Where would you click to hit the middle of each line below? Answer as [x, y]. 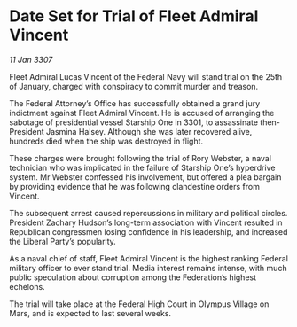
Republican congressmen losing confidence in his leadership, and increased [148, 231]
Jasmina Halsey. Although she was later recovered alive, [149, 131]
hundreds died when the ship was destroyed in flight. [106, 141]
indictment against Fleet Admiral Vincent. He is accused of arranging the [142, 113]
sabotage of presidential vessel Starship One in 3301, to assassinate [134, 122]
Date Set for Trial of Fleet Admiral [134, 16]
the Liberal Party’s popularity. [63, 241]
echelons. [27, 286]
